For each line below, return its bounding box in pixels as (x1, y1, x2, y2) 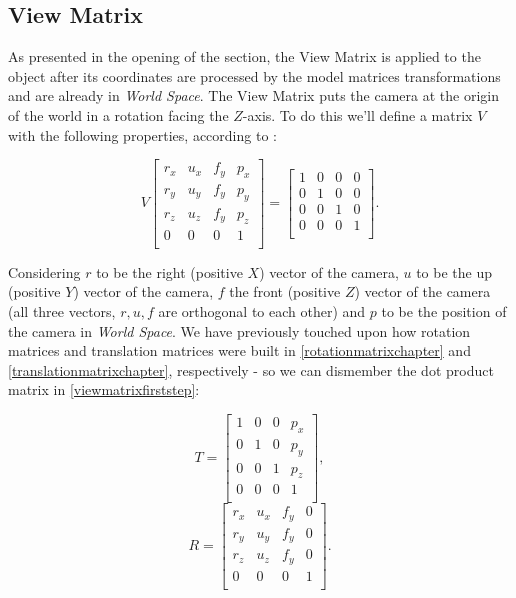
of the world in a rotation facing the (8, 104, 229, 125)
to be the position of (381, 300, 507, 321)
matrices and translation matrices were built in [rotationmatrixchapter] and (8, 340, 471, 361)
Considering (8, 261, 81, 282)
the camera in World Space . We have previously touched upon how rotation (8, 320, 471, 341)
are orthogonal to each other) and (158, 300, 366, 321)
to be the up (416, 261, 492, 282)
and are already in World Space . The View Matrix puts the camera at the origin (8, 85, 499, 106)
